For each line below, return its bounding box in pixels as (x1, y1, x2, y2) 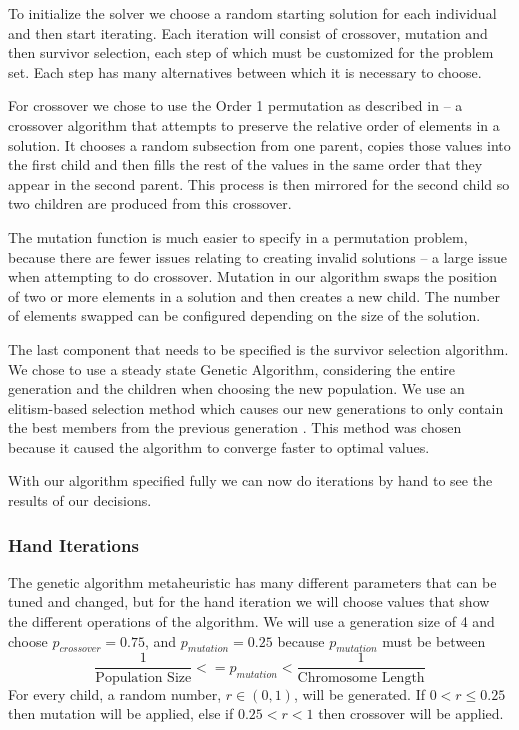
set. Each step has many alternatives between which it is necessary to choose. (8, 61, 482, 82)
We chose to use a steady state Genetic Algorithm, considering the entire (8, 358, 455, 379)
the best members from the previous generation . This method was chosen (8, 417, 462, 438)
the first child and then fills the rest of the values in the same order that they (8, 154, 483, 175)
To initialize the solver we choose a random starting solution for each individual (8, 3, 497, 23)
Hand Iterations (8, 532, 139, 557)
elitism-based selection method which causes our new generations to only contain (8, 397, 504, 418)
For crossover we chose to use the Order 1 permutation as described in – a (8, 95, 463, 116)
